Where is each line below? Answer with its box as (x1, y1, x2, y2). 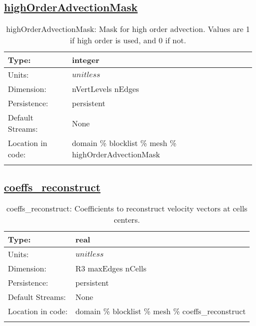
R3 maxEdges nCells (75, 263, 147, 274)
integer (72, 54, 99, 66)
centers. (114, 214, 140, 226)
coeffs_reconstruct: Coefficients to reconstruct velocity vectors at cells (6, 203, 248, 214)
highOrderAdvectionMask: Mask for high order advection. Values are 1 (6, 23, 250, 35)
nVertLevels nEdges (72, 83, 139, 95)
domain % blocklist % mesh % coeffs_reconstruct (75, 305, 246, 317)
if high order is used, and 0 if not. (70, 34, 186, 46)
